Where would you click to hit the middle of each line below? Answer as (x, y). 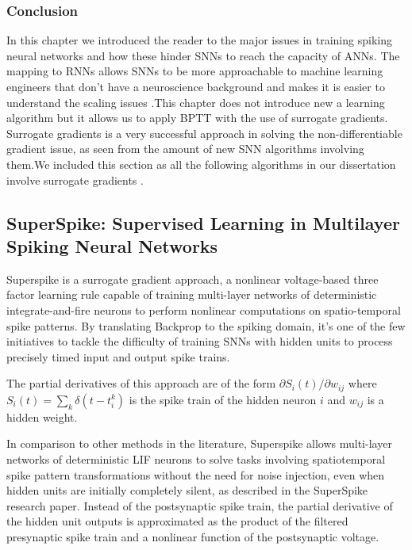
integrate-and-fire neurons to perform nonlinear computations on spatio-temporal (204, 309)
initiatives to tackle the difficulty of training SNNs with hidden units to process (200, 341)
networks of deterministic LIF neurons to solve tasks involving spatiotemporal (196, 458)
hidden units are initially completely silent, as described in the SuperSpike (187, 490)
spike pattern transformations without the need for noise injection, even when (196, 474)
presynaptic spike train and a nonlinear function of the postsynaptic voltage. (193, 536)
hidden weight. (42, 416)
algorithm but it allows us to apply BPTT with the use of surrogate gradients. (197, 118)
